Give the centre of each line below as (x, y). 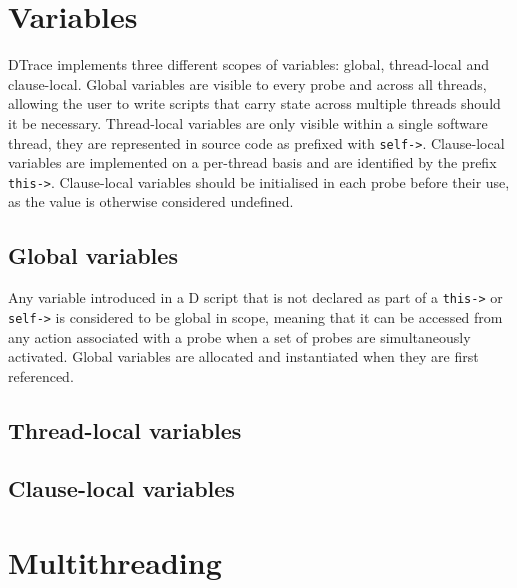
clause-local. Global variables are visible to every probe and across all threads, (247, 83)
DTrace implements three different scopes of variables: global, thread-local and (248, 64)
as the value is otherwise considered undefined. (151, 201)
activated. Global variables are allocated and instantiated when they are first (243, 356)
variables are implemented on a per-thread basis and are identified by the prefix (252, 162)
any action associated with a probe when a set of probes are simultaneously (239, 336)
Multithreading (115, 562)
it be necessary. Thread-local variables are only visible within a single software (248, 122)
